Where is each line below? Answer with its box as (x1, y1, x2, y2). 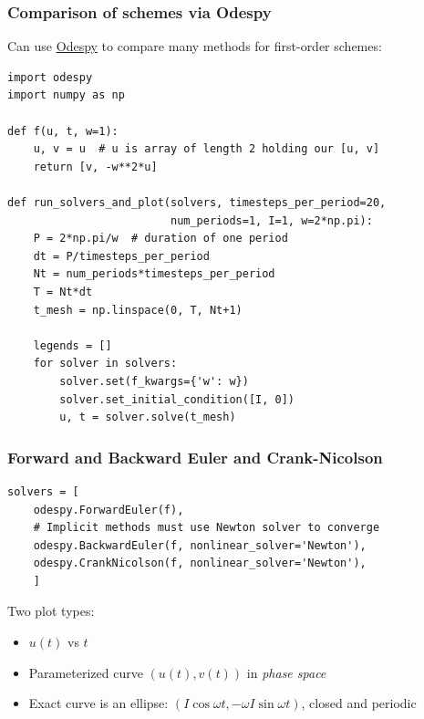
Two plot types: (7, 601, 95, 620)
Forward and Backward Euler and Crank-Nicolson (7, 445, 383, 468)
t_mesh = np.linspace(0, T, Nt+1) (33, 303, 243, 317)
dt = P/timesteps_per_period (33, 249, 210, 263)
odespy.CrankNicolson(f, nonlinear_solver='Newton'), (33, 557, 367, 570)
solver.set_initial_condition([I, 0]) (59, 392, 295, 406)
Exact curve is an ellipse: (28, 693, 169, 713)
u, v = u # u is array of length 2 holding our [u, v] (33, 142, 380, 156)
